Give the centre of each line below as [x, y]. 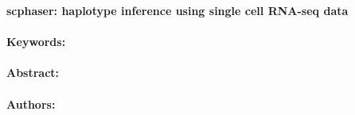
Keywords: [36, 42]
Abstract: [33, 73]
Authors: [31, 103]
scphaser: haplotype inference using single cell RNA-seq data [177, 10]
